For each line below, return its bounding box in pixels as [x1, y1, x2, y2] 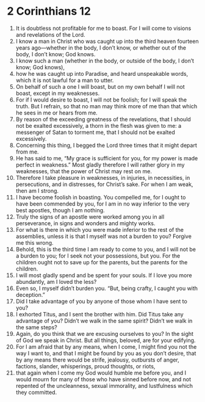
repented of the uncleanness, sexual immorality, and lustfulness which [15, 382, 193, 389]
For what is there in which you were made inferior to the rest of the [15, 226, 184, 233]
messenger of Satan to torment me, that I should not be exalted [15, 128, 176, 136]
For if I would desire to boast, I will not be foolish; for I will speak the [15, 96, 187, 103]
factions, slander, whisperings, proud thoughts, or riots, [15, 362, 156, 370]
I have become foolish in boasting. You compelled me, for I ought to [15, 193, 186, 201]
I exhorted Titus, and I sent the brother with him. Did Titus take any [15, 310, 184, 318]
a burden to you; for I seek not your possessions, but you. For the [15, 252, 181, 259]
